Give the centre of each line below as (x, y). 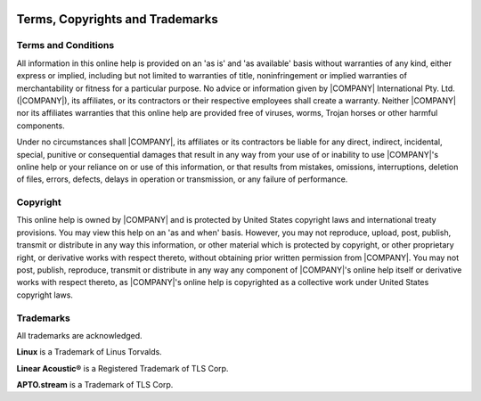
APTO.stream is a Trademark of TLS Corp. (95, 385)
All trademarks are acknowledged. (79, 335)
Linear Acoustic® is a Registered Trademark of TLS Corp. (122, 368)
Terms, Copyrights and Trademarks (117, 19)
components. (41, 126)
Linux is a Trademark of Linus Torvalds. (89, 352)
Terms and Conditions (65, 45)
